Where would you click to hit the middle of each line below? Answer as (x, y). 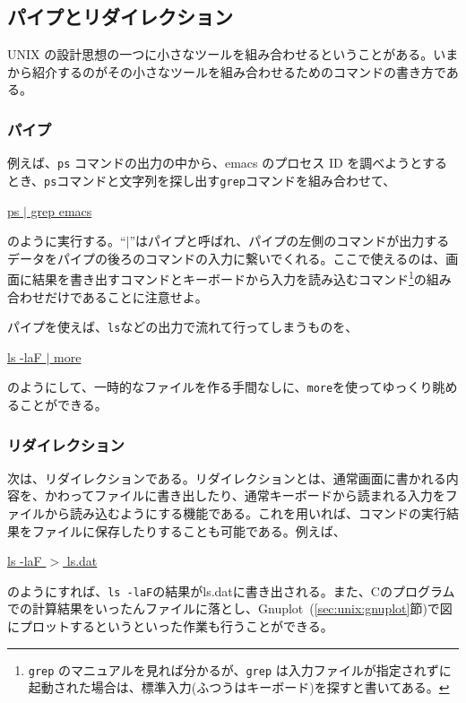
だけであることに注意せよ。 (126, 296)
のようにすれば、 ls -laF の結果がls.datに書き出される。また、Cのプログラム (231, 590)
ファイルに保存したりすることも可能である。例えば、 (189, 530)
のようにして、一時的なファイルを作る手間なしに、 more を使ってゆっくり (220, 387)
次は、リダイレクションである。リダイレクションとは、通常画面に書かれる (227, 477)
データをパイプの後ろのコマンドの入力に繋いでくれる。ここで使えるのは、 (227, 258)
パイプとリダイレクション (120, 17)
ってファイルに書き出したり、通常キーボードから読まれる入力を (257, 495)
